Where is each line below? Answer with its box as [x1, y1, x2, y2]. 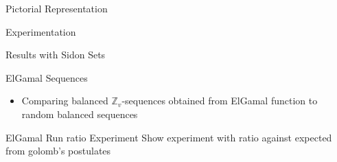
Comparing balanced [21, 93, 108, 108]
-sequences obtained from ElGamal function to [121, 93, 318, 108]
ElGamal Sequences [5, 70, 88, 84]
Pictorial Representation [5, 1, 108, 15]
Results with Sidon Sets [5, 47, 106, 62]
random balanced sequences [21, 106, 138, 121]
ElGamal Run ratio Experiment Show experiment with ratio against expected [5, 130, 332, 144]
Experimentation [5, 24, 76, 38]
